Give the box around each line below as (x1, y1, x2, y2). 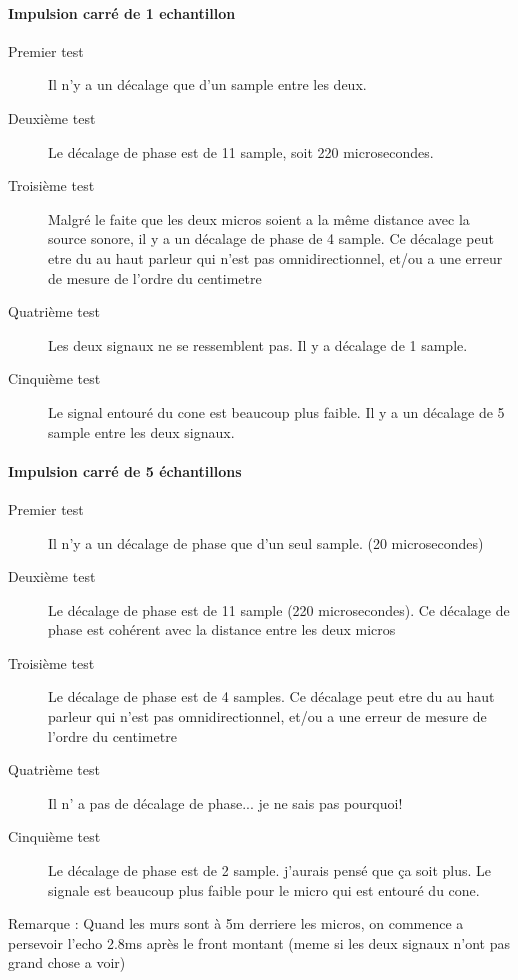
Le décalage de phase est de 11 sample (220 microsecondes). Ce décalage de (48, 599, 510, 620)
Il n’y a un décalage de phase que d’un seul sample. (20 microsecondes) (48, 532, 484, 553)
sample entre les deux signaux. (48, 421, 235, 442)
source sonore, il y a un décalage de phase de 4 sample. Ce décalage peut (48, 228, 494, 249)
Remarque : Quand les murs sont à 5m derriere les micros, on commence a (8, 913, 464, 934)
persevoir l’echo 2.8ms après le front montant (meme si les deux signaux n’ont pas (8, 932, 510, 953)
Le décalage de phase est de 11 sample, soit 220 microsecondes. (48, 141, 434, 162)
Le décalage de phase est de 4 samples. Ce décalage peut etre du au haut (48, 686, 495, 707)
